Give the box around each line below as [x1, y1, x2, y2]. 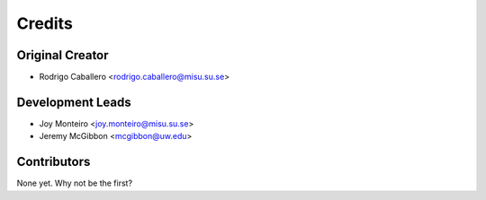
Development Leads [16, 94, 132, 109]
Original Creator [16, 48, 109, 63]
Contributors [16, 154, 91, 170]
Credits [16, 13, 74, 33]
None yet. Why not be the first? [16, 178, 133, 188]
